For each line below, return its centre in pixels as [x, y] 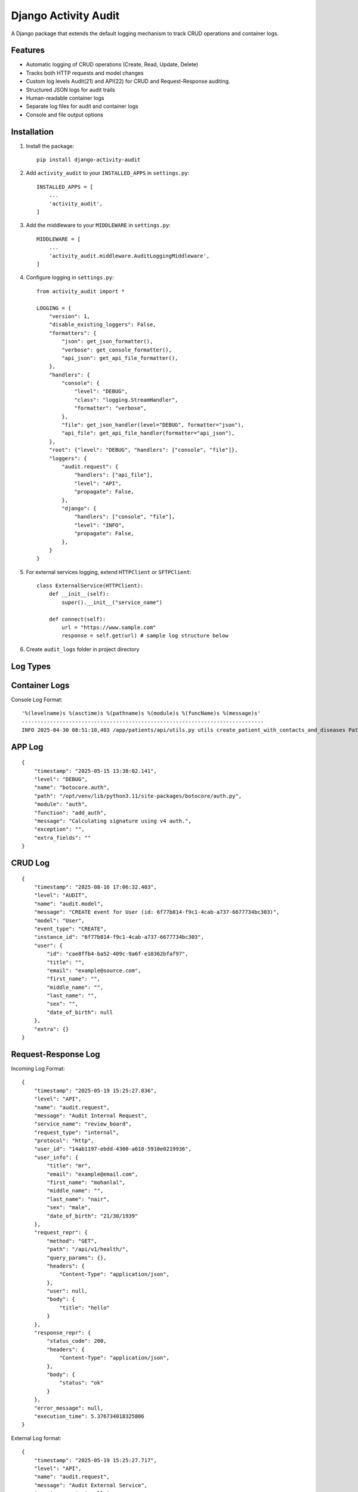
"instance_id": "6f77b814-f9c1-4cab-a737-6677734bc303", [119, 937]
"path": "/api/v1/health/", [88, 1249]
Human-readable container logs [65, 98]
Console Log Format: [37, 699]
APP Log [27, 747]
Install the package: [50, 146]
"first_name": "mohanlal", [86, 1183]
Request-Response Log [56, 1054]
